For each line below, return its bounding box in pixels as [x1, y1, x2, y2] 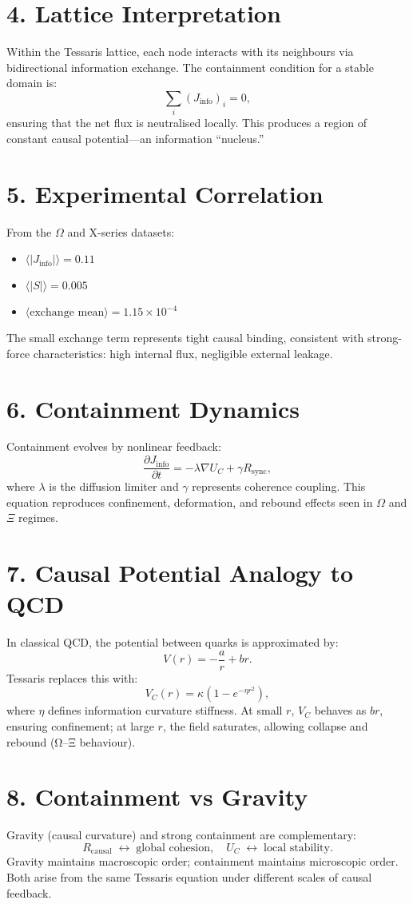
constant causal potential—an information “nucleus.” [6, 129, 264, 146]
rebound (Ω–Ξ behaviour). [6, 733, 136, 750]
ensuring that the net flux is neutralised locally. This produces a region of [6, 114, 367, 131]
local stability [264, 842, 330, 854]
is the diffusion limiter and [49, 478, 179, 495]
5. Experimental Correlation [6, 177, 324, 209]
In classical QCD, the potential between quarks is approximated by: [6, 634, 339, 651]
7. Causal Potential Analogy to [6, 556, 354, 589]
